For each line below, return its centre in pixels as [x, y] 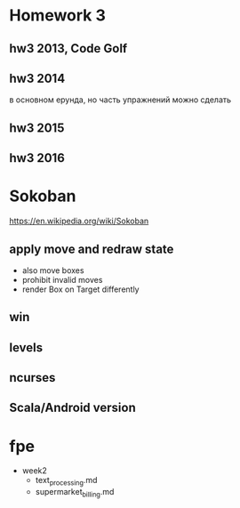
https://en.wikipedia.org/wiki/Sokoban [79, 221]
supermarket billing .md [75, 493]
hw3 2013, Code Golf [68, 48]
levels [26, 347]
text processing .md [66, 481]
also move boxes [53, 270]
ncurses [32, 378]
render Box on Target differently [80, 289]
